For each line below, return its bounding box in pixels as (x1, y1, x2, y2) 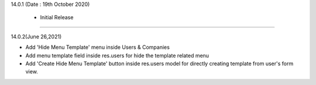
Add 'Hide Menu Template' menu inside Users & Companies (25, 44, 170, 51)
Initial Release (40, 14, 74, 21)
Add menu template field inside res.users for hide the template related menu (25, 52, 209, 59)
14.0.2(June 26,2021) (11, 33, 62, 40)
